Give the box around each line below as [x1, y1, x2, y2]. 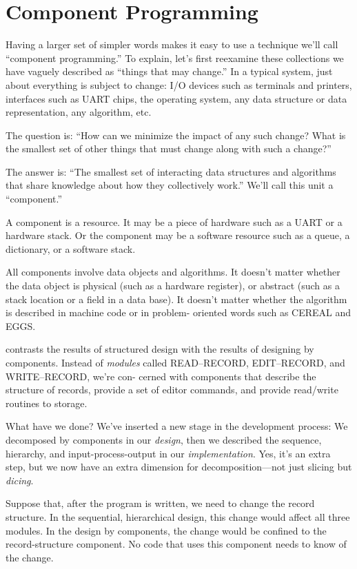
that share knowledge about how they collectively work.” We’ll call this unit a [6, 178, 334, 192]
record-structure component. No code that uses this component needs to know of [6, 537, 347, 551]
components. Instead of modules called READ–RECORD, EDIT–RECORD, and [6, 355, 345, 369]
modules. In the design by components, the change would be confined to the [6, 523, 327, 537]
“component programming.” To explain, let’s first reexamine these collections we [6, 50, 344, 65]
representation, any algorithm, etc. [6, 105, 152, 119]
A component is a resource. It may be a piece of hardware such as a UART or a [6, 214, 343, 229]
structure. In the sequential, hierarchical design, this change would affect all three [6, 509, 350, 524]
